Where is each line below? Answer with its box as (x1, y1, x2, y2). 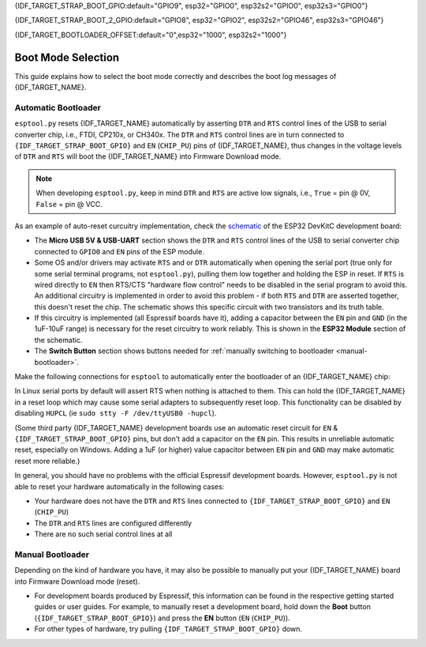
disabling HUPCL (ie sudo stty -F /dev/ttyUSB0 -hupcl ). (14, 408, 217, 418)
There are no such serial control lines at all (34, 529, 173, 539)
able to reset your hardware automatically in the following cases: (14, 482, 225, 491)
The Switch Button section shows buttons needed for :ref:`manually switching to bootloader (34, 346, 334, 355)
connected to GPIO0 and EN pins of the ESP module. (34, 246, 204, 256)
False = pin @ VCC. (35, 199, 103, 209)
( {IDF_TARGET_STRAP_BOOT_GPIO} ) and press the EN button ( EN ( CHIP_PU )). (34, 613, 291, 623)
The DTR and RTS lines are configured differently (34, 518, 192, 528)
